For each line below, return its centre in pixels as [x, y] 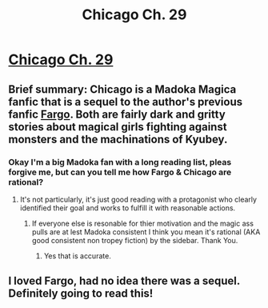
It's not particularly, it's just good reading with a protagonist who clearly [138, 199]
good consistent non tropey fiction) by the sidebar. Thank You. [135, 240]
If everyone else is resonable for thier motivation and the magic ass [143, 223]
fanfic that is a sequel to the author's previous [126, 102]
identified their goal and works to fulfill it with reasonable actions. [128, 208]
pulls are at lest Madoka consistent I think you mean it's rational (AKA [146, 232]
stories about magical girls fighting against [118, 127]
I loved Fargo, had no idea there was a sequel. [124, 281]
